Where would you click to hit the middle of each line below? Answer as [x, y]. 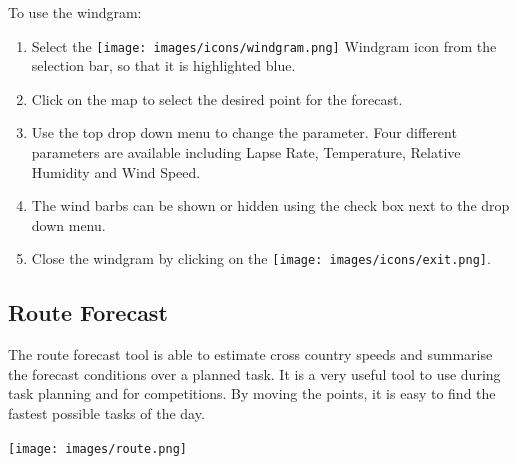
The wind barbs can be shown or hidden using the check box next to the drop [270, 205]
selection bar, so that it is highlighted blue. [163, 65]
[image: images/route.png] [97, 448]
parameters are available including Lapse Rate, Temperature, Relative [246, 152]
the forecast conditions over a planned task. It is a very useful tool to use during [254, 373]
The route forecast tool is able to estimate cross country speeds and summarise [250, 354]
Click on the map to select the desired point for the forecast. [217, 98]
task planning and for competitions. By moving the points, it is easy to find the [252, 393]
